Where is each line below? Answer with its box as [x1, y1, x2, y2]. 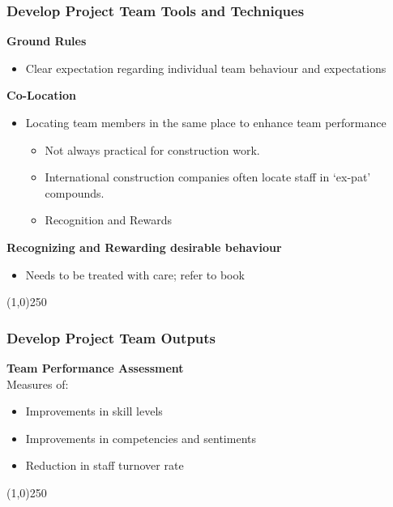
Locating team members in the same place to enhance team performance [25, 114, 387, 130]
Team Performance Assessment [6, 359, 184, 376]
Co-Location [6, 87, 76, 104]
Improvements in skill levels [25, 403, 163, 420]
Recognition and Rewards [45, 211, 173, 228]
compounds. [45, 184, 105, 201]
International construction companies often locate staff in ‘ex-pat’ [45, 168, 371, 185]
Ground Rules [6, 32, 87, 49]
